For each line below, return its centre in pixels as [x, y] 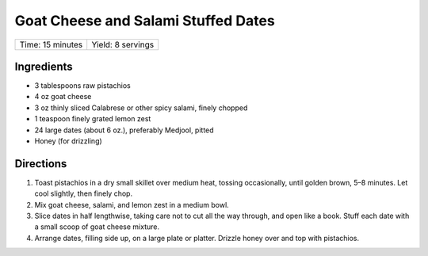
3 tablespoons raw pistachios [82, 86]
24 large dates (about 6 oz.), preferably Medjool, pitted [124, 130]
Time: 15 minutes [51, 44]
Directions [41, 164]
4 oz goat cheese [63, 97]
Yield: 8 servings [123, 44]
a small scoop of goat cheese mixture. [97, 227]
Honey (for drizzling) [68, 141]
